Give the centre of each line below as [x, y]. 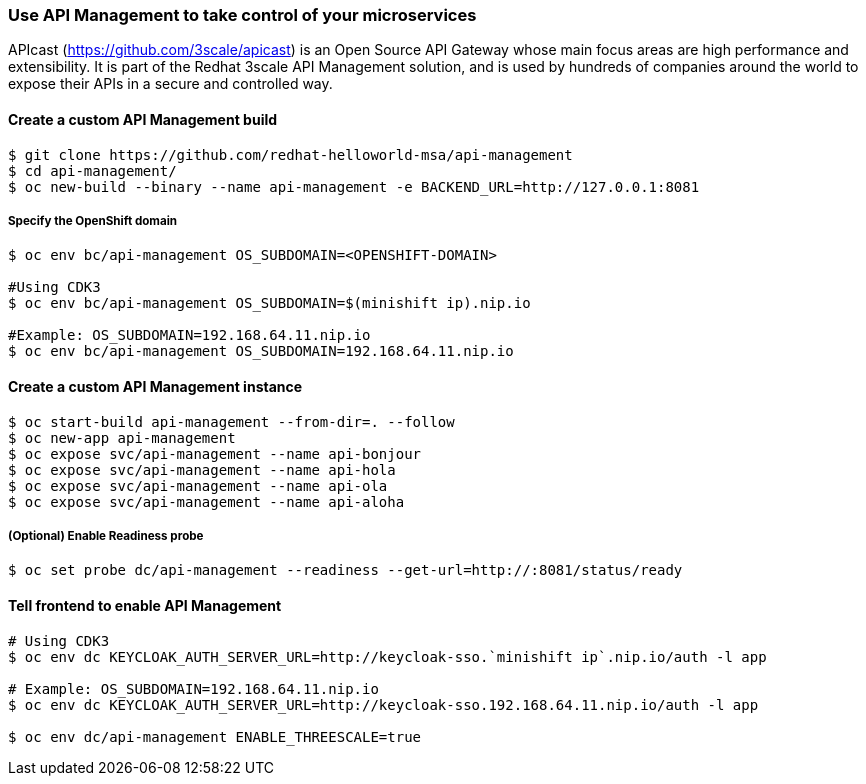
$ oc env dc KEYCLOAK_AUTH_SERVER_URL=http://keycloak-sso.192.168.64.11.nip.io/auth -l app [383, 704]
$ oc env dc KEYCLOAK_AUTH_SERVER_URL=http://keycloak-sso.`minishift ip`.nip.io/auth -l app [387, 656]
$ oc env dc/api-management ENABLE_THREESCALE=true [215, 736]
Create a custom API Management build [143, 119]
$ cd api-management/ [92, 170]
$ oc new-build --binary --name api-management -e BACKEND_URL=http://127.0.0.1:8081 [354, 186]
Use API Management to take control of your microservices [242, 15]
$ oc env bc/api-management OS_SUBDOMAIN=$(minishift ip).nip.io [269, 303]
